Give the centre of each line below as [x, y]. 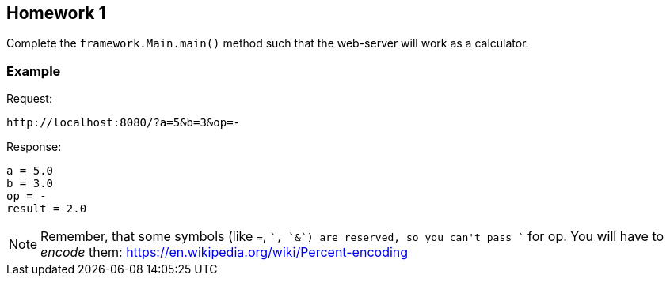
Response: [34, 147]
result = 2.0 [47, 209]
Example [34, 71]
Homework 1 [56, 13]
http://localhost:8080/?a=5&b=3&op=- [124, 123]
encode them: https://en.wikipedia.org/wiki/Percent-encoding [225, 252]
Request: [29, 99]
